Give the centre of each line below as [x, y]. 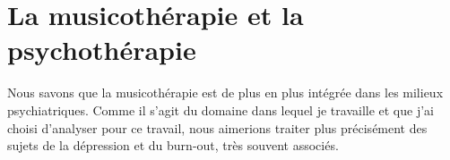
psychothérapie [102, 50]
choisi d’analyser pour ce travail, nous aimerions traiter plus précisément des [217, 127]
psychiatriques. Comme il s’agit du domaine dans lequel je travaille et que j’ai [221, 109]
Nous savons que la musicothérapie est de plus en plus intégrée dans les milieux [225, 93]
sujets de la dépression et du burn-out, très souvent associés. [173, 145]
